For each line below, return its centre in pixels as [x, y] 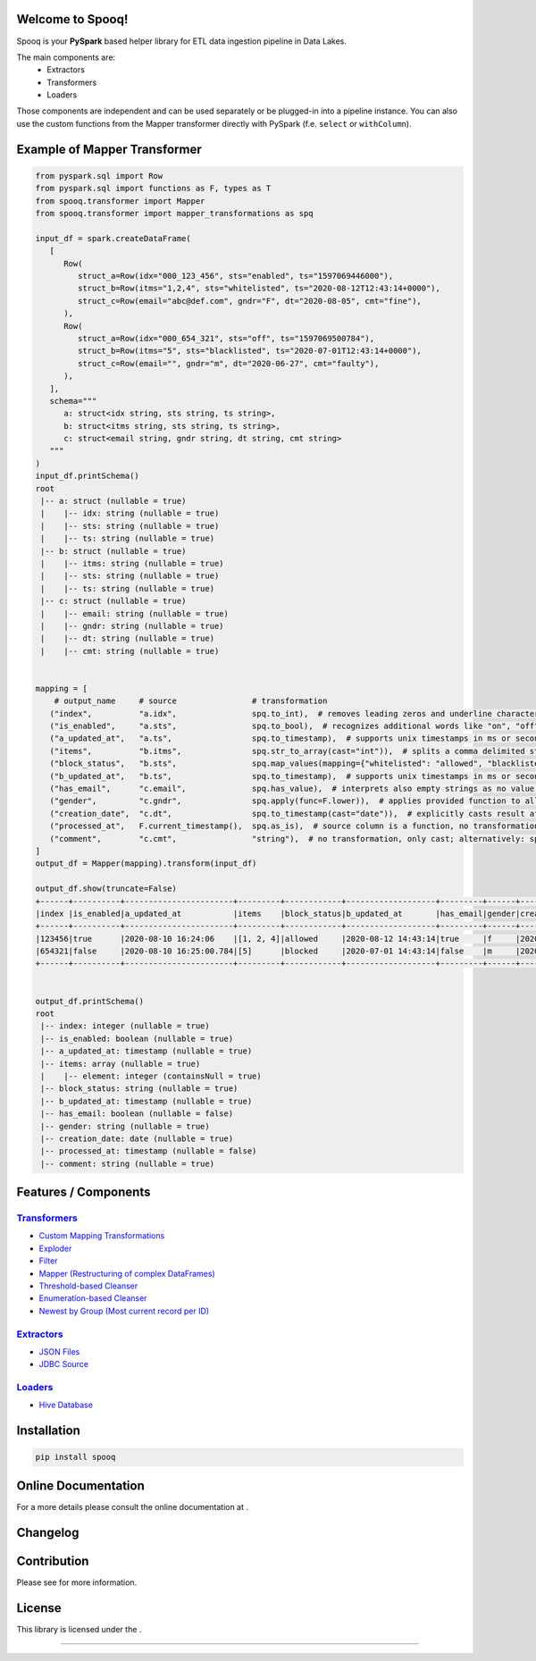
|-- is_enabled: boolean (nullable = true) [137, 1038]
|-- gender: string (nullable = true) [125, 1126]
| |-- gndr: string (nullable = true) [132, 626]
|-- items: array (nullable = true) [121, 1064]
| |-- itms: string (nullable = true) [132, 563]
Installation [48, 1431]
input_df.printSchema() [88, 476]
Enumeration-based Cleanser [93, 1298]
